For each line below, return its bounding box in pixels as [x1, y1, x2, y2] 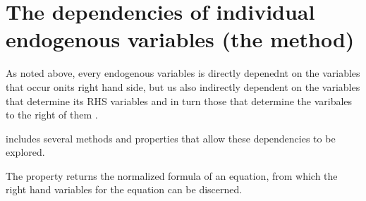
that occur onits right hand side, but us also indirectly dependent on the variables [6, 79, 360, 94]
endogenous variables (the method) [6, 25, 355, 54]
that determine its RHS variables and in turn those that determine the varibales [6, 93, 353, 108]
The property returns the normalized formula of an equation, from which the [6, 168, 338, 183]
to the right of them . [6, 107, 98, 122]
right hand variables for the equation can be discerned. [6, 182, 243, 197]
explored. [6, 145, 45, 159]
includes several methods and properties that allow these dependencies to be [6, 130, 336, 145]
